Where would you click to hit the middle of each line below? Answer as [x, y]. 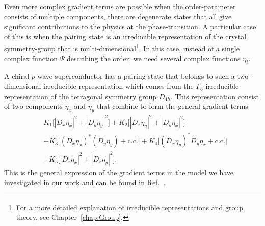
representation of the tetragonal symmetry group [81, 96]
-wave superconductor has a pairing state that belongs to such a [135, 76]
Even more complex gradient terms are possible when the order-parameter [120, 6]
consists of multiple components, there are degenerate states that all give [118, 16]
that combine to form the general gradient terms [172, 106]
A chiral [17, 76]
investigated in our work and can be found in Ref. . [85, 182]
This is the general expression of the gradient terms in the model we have [119, 172]
